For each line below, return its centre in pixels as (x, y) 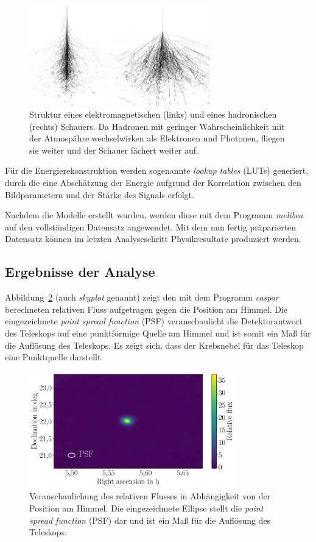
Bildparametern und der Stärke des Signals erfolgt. (100, 194)
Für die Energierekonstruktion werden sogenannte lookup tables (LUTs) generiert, (157, 170)
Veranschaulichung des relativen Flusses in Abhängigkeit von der (150, 496)
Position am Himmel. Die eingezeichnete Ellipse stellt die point (146, 508)
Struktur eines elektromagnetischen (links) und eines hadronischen (153, 114)
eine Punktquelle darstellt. (54, 357)
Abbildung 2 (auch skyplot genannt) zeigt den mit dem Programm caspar (142, 297)
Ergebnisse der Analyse (80, 272)
